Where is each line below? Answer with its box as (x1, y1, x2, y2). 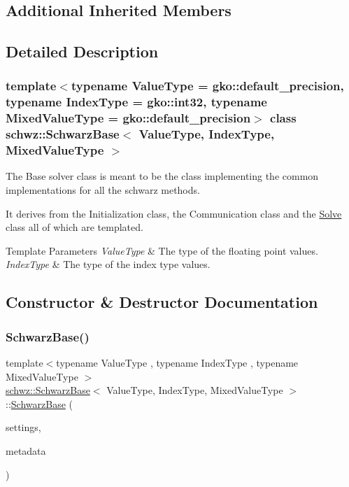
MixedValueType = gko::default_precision (6, 109, 251, 127)
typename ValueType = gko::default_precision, (71, 77, 344, 94)
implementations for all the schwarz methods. (6, 183, 200, 197)
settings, (6, 420, 41, 435)
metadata (6, 444, 46, 458)
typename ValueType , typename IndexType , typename (56, 355, 299, 370)
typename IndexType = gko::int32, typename (6, 93, 267, 111)
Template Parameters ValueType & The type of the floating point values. (6, 243, 318, 257)
